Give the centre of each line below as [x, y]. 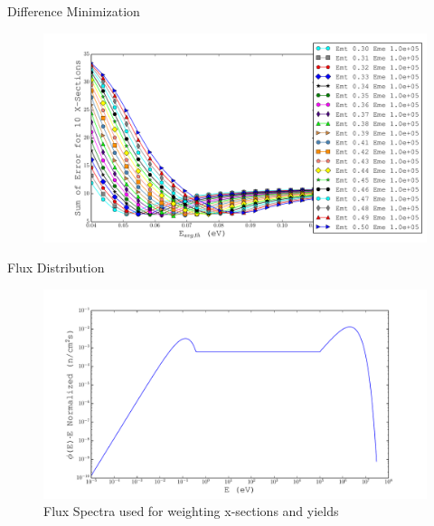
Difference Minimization [74, 11]
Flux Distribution [56, 268]
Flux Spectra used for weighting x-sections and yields [191, 511]
